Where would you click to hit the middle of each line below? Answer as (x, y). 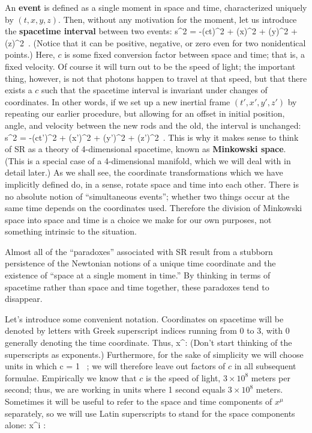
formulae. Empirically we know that (71, 377)
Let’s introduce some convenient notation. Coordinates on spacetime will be (144, 318)
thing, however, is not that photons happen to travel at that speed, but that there (156, 78)
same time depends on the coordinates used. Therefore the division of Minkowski (154, 208)
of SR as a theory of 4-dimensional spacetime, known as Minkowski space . (145, 149)
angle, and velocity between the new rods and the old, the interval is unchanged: (153, 125)
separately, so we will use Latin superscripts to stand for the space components (150, 413)
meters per (271, 377)
